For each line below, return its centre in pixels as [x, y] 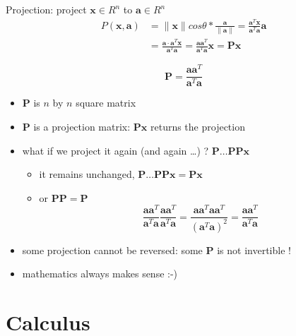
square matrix [106, 103]
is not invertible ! [254, 250]
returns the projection [197, 126]
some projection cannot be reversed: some [112, 250]
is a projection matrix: [82, 126]
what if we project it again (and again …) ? [116, 150]
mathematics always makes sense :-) [100, 274]
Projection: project [46, 9]
